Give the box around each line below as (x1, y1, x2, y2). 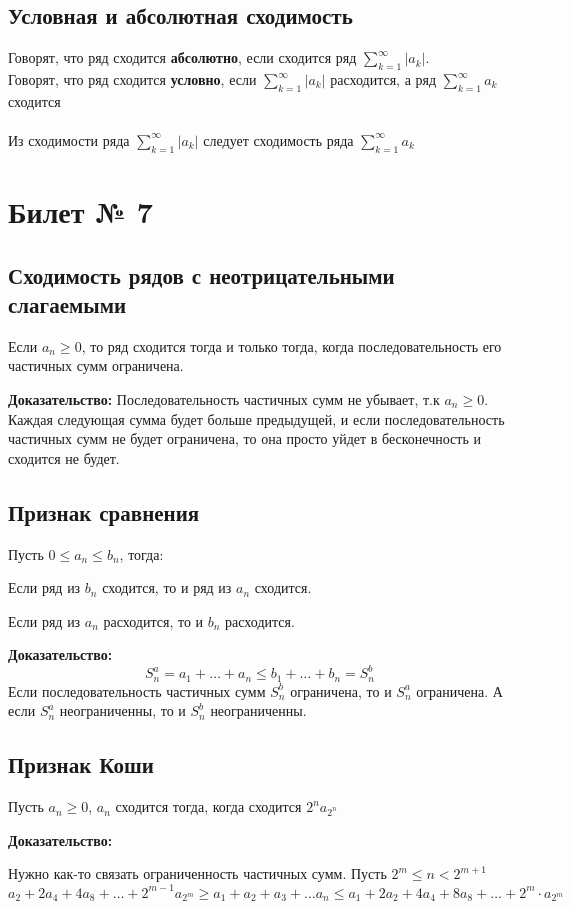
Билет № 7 (8, 190, 153, 231)
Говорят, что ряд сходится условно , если (8, 69, 257, 89)
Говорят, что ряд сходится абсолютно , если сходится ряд (8, 47, 357, 68)
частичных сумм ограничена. (8, 355, 184, 376)
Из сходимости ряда (8, 129, 130, 150)
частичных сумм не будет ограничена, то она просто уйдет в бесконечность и (8, 428, 481, 449)
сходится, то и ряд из (102, 577, 232, 598)
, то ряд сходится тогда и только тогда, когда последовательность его (81, 335, 502, 356)
